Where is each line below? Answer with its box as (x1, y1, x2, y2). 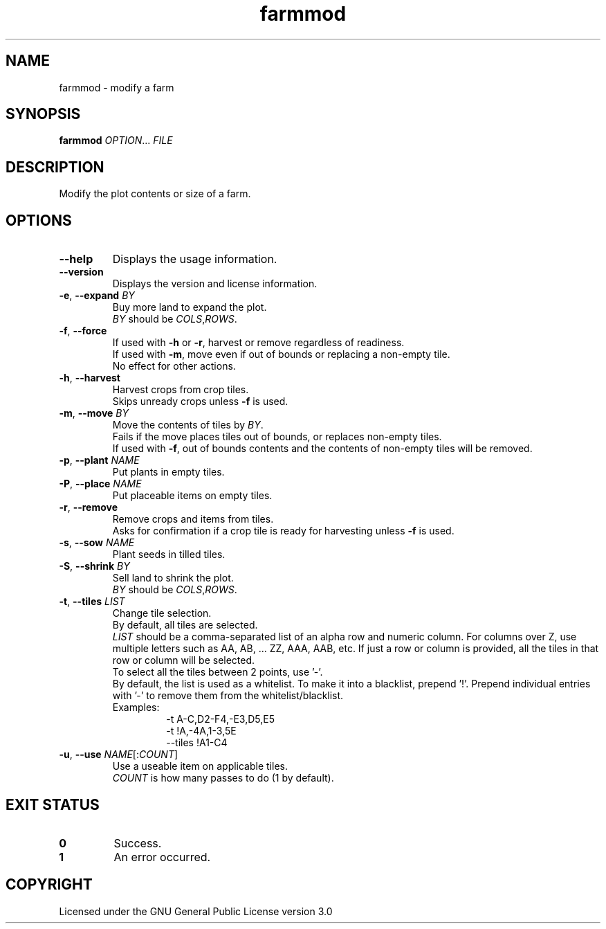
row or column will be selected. (112, 654, 255, 667)
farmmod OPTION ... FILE (59, 134, 173, 147)
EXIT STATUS (6, 795, 100, 813)
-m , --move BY (59, 407, 129, 420)
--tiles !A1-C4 (166, 737, 228, 749)
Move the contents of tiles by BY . (112, 419, 264, 431)
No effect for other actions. (112, 360, 236, 372)
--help (59, 252, 93, 267)
